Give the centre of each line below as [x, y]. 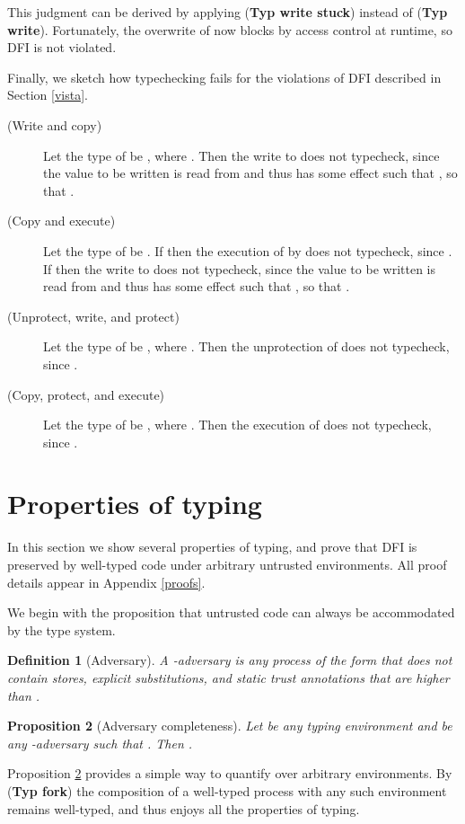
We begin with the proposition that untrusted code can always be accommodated [231, 612]
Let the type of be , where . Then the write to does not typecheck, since [241, 155]
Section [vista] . [48, 95]
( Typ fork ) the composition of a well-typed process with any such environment [227, 790]
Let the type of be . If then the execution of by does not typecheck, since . [248, 250]
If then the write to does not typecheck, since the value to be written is [239, 268]
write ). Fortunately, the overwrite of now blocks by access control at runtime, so [230, 29]
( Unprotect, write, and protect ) [93, 316]
